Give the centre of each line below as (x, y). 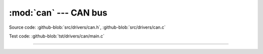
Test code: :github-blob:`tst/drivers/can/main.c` (57, 36)
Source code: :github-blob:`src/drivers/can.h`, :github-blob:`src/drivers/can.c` (87, 27)
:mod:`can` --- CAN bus (58, 13)
